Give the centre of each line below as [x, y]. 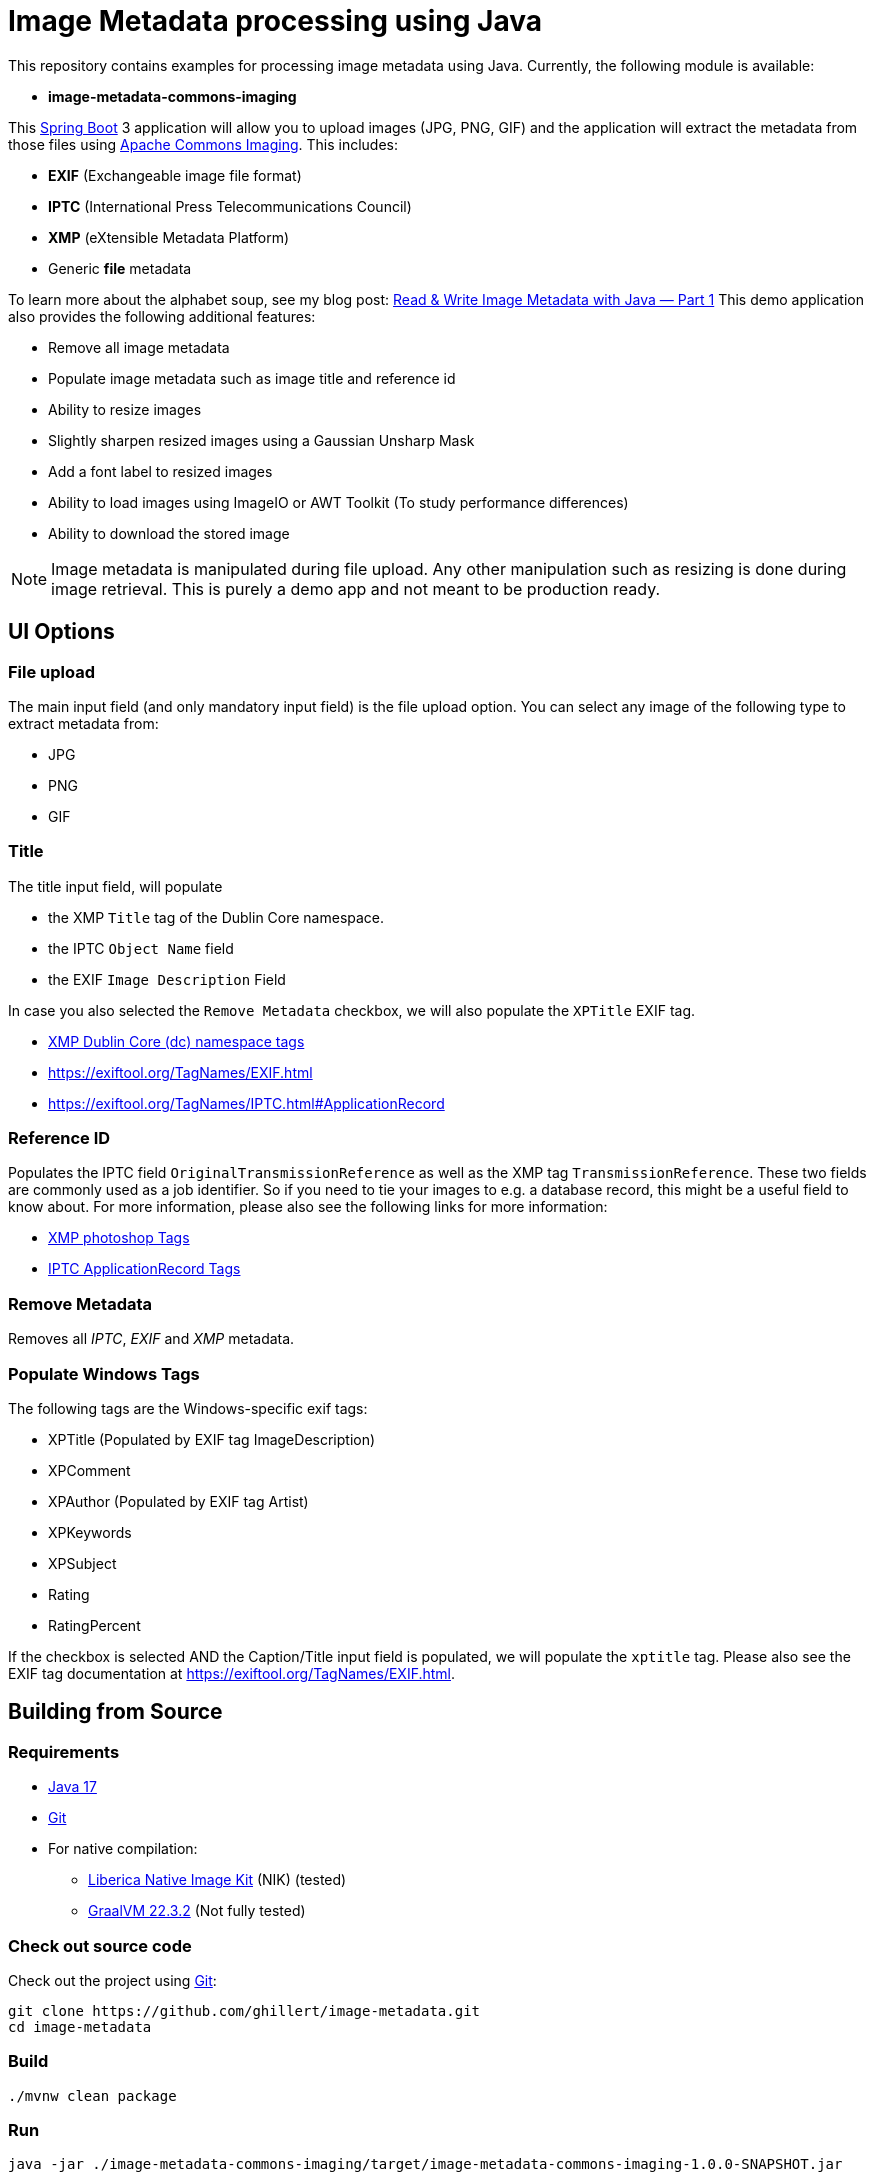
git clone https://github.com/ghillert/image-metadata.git [244, 2010]
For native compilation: [123, 1849]
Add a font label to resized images [160, 471]
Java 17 [72, 1787]
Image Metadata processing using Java [275, 21]
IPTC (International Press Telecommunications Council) [230, 206]
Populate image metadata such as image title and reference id [252, 378]
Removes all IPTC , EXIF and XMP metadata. [151, 1339]
